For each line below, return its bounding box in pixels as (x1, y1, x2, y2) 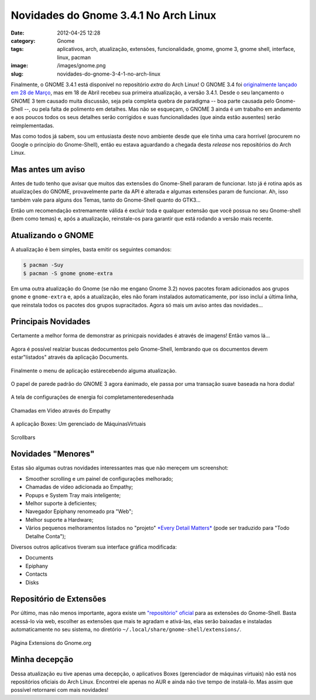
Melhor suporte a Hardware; (25, 516, 94, 523)
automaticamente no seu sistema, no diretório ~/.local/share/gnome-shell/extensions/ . (11, 626, 242, 633)
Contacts (25, 570, 48, 577)
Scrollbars (11, 434, 36, 441)
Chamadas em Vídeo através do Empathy (11, 407, 111, 414)
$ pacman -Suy (23, 261, 64, 269)
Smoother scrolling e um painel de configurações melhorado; (25, 475, 173, 482)
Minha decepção (11, 654, 74, 665)
